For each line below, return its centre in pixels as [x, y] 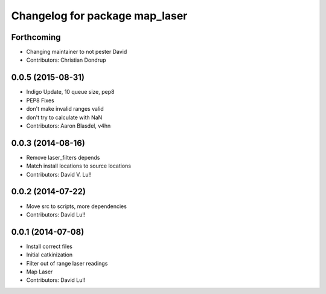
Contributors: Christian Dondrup [66, 60]
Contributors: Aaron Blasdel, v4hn [69, 126]
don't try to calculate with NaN [64, 117]
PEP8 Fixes [40, 100]
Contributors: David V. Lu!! [59, 174]
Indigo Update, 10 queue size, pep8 [70, 92]
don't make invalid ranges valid [65, 109]
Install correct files [49, 246]
